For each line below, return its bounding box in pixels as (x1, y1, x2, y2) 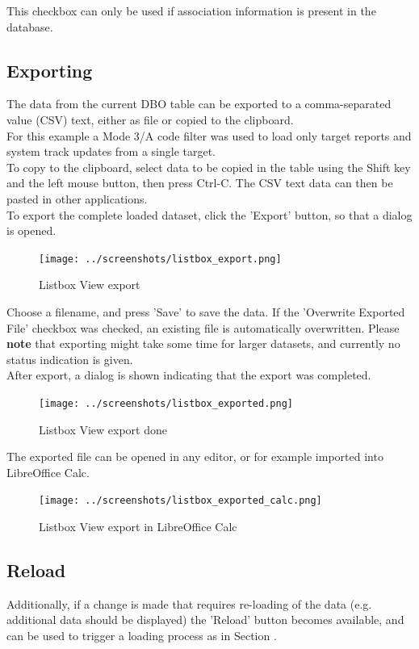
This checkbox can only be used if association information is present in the (6, 2, 376, 19)
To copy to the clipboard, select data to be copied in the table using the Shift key (6, 158, 411, 175)
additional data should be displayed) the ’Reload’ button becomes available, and (6, 611, 404, 628)
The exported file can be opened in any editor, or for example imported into (6, 448, 383, 465)
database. (6, 18, 53, 35)
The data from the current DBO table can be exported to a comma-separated (6, 95, 392, 112)
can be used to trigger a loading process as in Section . (6, 627, 277, 644)
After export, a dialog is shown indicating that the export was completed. (6, 366, 371, 383)
